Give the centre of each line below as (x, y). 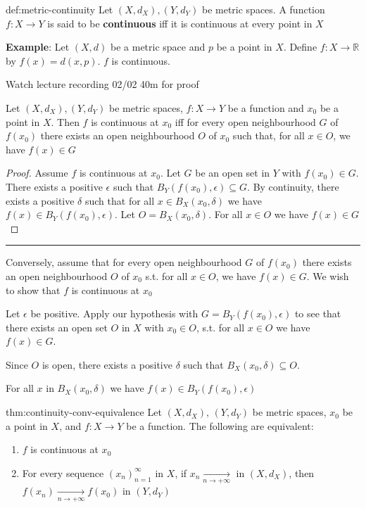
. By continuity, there (293, 186)
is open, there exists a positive (107, 364)
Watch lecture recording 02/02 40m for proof (102, 84)
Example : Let (38, 47)
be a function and (266, 107)
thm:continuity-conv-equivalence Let (84, 412)
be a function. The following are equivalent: (220, 425)
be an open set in (233, 173)
